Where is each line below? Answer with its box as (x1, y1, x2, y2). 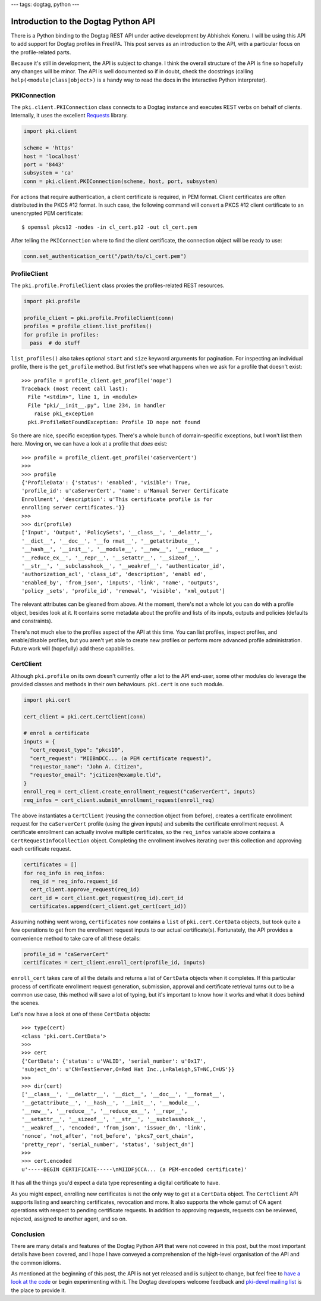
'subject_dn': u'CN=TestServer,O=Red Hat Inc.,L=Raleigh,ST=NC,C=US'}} (21, 1066, 235, 1073)
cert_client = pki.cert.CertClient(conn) (23, 713, 146, 720)
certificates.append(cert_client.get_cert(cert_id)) (30, 903, 187, 910)
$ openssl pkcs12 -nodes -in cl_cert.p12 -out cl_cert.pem (21, 223, 197, 231)
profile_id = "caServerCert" (23, 951, 109, 957)
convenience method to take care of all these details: (11, 935, 141, 942)
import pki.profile (23, 298, 80, 304)
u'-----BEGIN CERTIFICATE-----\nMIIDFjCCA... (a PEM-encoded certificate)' (21, 1166, 247, 1173)
